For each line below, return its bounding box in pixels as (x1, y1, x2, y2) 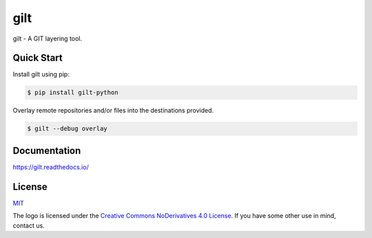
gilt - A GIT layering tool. (12, 34, 83, 43)
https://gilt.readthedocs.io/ (12, 162, 89, 171)
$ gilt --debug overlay (27, 125, 108, 133)
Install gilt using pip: (12, 70, 70, 78)
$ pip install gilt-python (27, 89, 118, 96)
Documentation (12, 144, 81, 156)
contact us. (12, 221, 45, 230)
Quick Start (12, 52, 63, 64)
